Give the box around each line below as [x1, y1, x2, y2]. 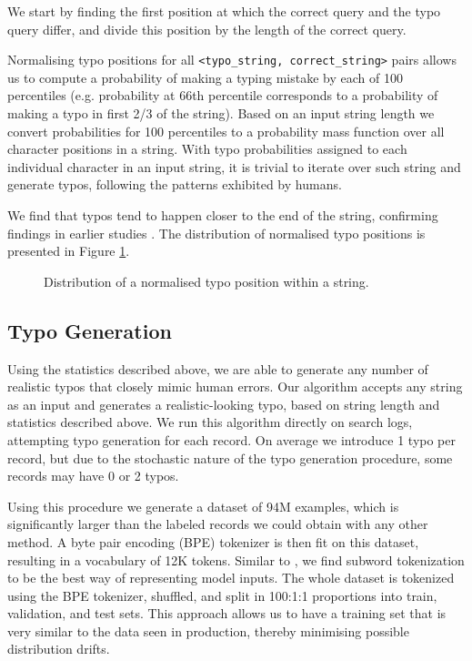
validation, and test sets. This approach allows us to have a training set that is [7, 604, 447, 623]
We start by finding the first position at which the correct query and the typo [7, 2, 441, 20]
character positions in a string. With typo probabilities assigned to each [7, 139, 407, 158]
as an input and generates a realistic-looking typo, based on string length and [7, 394, 440, 413]
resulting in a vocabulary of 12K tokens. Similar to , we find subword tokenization [7, 550, 465, 569]
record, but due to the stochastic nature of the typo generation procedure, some [7, 448, 453, 467]
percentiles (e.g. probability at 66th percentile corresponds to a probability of [7, 86, 438, 105]
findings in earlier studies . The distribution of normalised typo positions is [7, 223, 426, 242]
